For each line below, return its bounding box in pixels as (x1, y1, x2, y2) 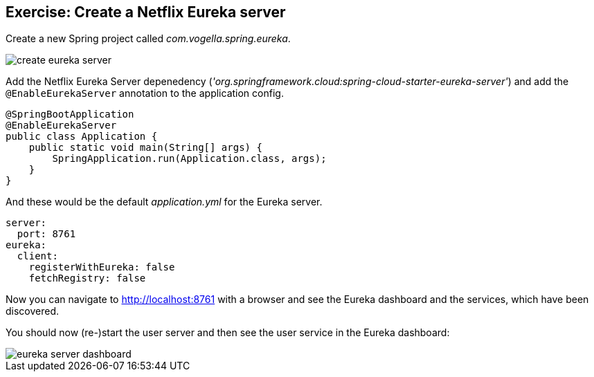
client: (17, 250, 58, 262)
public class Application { (6, 131, 158, 142)
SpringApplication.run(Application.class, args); (52, 153, 327, 165)
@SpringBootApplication (6, 109, 134, 120)
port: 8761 (17, 228, 76, 240)
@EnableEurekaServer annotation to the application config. (6, 87, 284, 100)
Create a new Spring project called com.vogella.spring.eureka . (6, 33, 291, 45)
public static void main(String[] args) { (28, 142, 262, 154)
